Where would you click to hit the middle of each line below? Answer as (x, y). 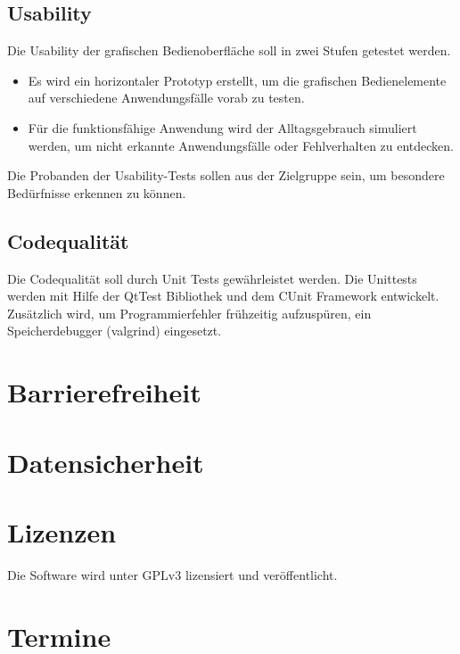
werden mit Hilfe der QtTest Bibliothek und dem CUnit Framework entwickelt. (223, 296)
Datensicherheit (106, 462)
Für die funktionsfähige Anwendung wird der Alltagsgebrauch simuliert (222, 127)
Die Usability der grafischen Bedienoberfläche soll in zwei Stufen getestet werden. (229, 50)
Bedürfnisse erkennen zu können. (97, 192)
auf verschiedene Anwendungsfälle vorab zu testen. (166, 98)
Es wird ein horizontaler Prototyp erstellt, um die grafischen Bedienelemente (237, 80)
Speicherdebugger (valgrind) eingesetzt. (115, 331)
